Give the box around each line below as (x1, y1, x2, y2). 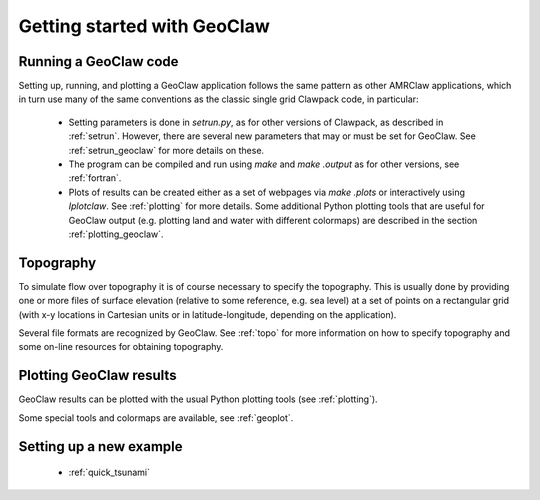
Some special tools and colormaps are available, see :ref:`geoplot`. (18, 411, 294, 424)
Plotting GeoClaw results (18, 367, 177, 384)
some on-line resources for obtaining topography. (18, 341, 224, 353)
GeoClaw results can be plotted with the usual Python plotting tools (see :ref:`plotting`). (18, 393, 379, 405)
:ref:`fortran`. (68, 172, 122, 184)
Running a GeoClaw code (18, 53, 179, 70)
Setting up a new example (18, 438, 184, 455)
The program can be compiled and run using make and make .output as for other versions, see (68, 158, 460, 170)
